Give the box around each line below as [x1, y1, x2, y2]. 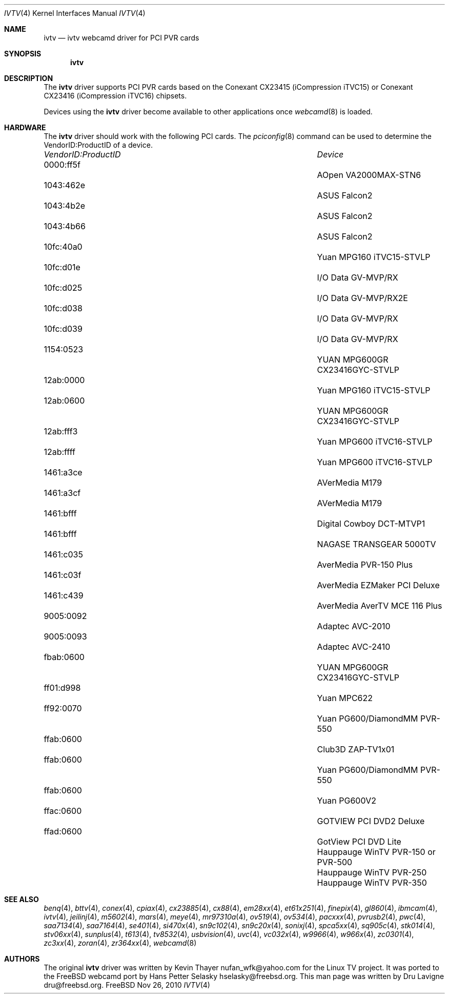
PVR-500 [317, 857, 353, 867]
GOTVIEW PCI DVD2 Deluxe [317, 816, 425, 826]
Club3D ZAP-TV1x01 [317, 744, 395, 754]
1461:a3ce [44, 467, 83, 477]
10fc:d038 [44, 303, 83, 313]
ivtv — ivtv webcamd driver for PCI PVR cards [44, 33, 199, 42]
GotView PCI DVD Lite [317, 836, 401, 847]
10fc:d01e [44, 262, 80, 272]
